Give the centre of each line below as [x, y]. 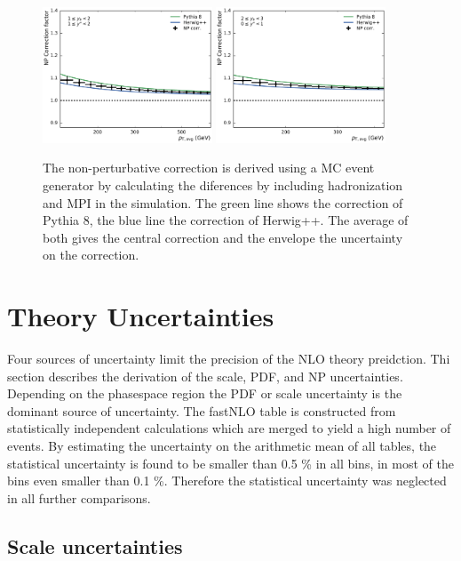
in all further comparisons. [79, 497]
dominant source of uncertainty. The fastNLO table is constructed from [202, 410]
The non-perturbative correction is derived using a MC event [209, 168]
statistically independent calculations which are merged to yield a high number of [229, 428]
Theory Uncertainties [141, 316]
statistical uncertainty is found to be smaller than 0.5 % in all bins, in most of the [230, 463]
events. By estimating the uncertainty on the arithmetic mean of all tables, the [222, 445]
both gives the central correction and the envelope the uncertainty [223, 237]
